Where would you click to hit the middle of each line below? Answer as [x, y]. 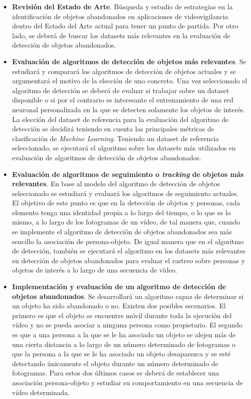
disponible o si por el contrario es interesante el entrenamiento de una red [123, 100]
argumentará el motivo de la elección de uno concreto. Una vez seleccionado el [130, 81]
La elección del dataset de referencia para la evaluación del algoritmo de [120, 119]
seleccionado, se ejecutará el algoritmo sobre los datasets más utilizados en [124, 148]
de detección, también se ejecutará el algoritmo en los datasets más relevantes [129, 251]
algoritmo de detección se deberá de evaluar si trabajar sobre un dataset [121, 90]
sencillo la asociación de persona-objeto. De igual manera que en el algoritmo [128, 241]
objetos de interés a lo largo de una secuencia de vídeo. [95, 270]
